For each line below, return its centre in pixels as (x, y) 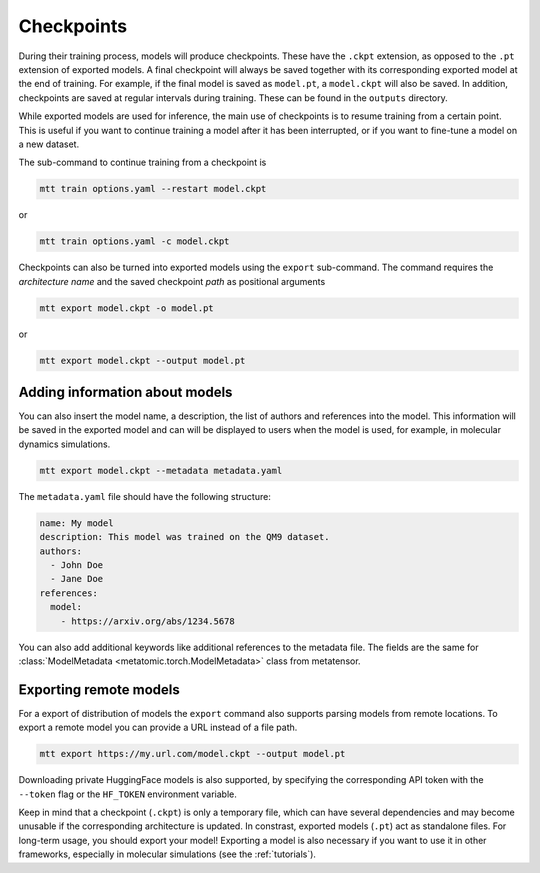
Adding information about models (125, 391)
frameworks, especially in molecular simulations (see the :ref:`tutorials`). (167, 854)
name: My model (76, 523)
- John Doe (77, 564)
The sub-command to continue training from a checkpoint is (142, 162)
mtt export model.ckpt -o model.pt (126, 308)
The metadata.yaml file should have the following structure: (145, 496)
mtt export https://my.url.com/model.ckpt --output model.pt (192, 754)
